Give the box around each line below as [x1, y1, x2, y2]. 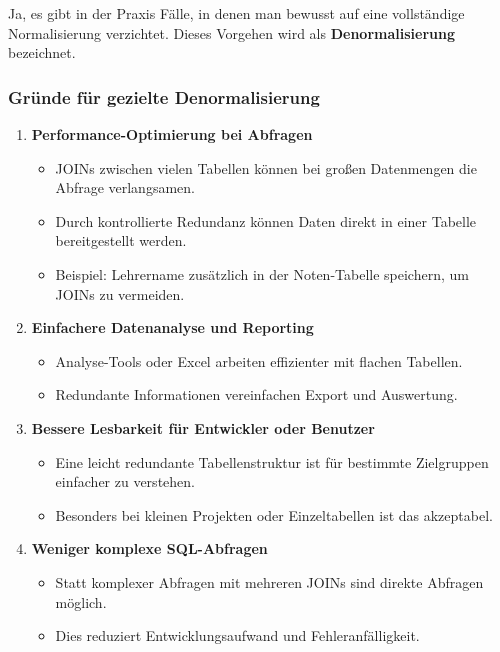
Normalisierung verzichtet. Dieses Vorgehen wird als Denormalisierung [8, 22, 455, 43]
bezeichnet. [8, 42, 76, 63]
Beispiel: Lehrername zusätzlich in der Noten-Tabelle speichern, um [55, 263, 469, 284]
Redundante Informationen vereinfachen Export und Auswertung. [55, 384, 458, 405]
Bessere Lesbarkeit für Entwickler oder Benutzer [31, 417, 375, 438]
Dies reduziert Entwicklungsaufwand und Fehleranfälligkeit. [55, 625, 420, 646]
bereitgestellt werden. [55, 230, 187, 251]
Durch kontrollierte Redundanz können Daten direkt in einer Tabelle [55, 210, 477, 231]
